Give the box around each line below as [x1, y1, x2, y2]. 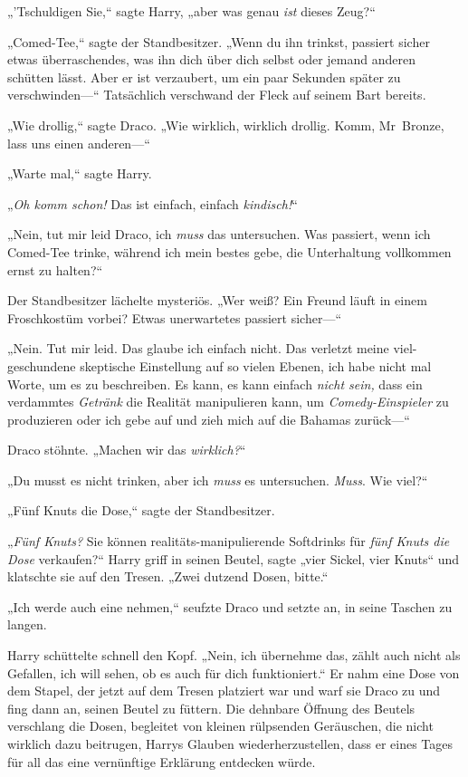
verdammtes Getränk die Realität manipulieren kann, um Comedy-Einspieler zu [7, 392, 449, 411]
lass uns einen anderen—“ [7, 133, 150, 152]
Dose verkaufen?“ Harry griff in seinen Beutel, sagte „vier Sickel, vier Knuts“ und [7, 549, 460, 568]
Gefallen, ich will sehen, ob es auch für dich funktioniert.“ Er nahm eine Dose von [7, 663, 460, 682]
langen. [7, 615, 47, 634]
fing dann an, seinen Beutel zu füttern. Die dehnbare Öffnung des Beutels [7, 698, 415, 717]
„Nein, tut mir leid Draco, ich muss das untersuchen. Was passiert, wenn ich [7, 225, 431, 244]
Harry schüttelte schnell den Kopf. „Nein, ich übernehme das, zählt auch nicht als [7, 646, 461, 665]
